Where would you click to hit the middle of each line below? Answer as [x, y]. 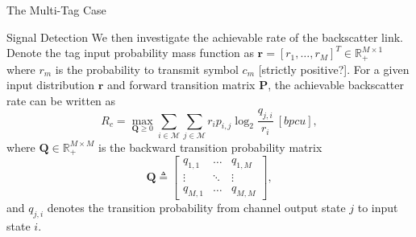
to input [378, 208]
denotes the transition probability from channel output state [196, 208]
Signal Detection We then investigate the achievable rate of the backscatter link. [205, 37]
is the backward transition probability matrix [210, 147]
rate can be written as [61, 100]
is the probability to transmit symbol [147, 69]
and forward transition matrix [181, 85]
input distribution [51, 85]
